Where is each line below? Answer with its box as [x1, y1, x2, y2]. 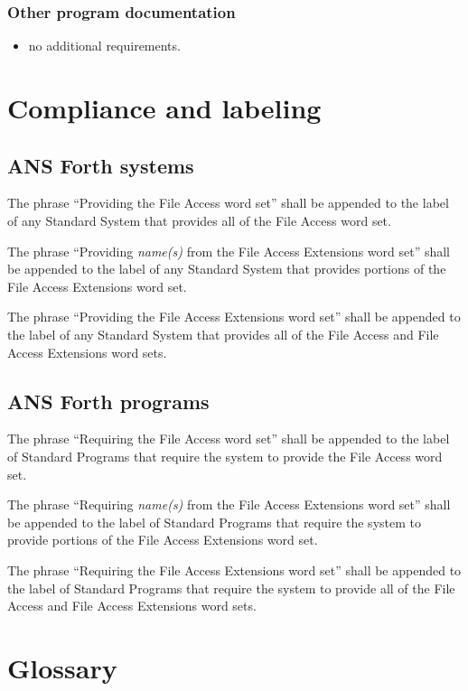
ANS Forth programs [7, 387, 210, 415]
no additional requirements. [28, 36, 181, 55]
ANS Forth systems [7, 151, 194, 179]
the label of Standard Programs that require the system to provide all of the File [7, 578, 455, 597]
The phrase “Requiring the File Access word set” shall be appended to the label [7, 429, 450, 448]
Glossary [7, 649, 117, 686]
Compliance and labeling [7, 89, 322, 126]
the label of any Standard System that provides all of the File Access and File [7, 324, 439, 343]
